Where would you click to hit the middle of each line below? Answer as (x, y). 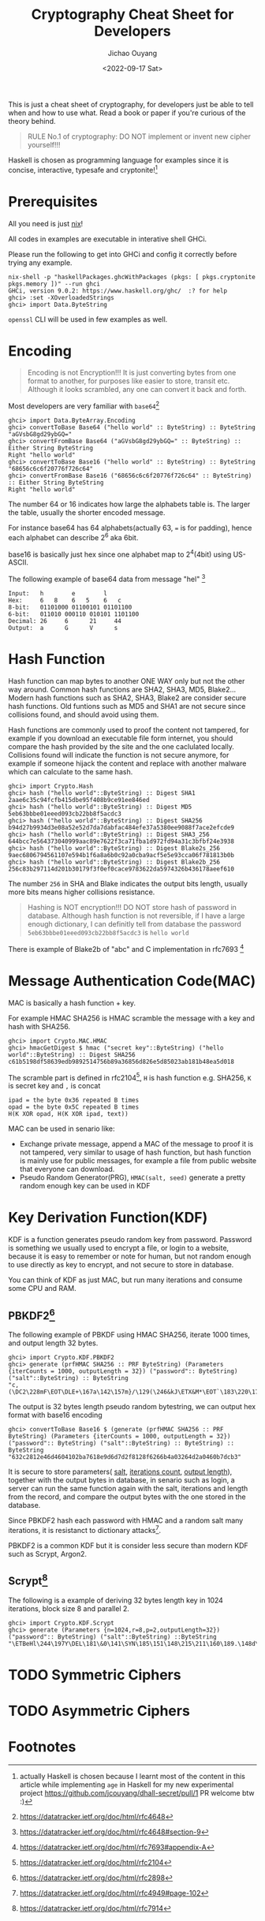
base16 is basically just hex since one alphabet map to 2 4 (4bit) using (120, 554)
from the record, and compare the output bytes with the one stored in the (127, 1497)
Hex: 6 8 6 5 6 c (65, 601)
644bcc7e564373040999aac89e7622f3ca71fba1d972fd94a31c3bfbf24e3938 (121, 841)
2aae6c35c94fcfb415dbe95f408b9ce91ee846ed (79, 800)
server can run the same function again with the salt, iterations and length (128, 1489)
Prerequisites (53, 201)
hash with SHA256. (39, 1026)
